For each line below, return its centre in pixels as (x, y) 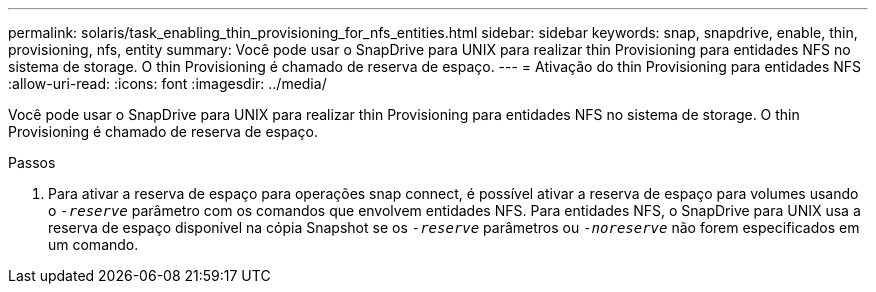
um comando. (93, 244)
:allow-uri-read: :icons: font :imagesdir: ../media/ (167, 83)
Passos (32, 162)
